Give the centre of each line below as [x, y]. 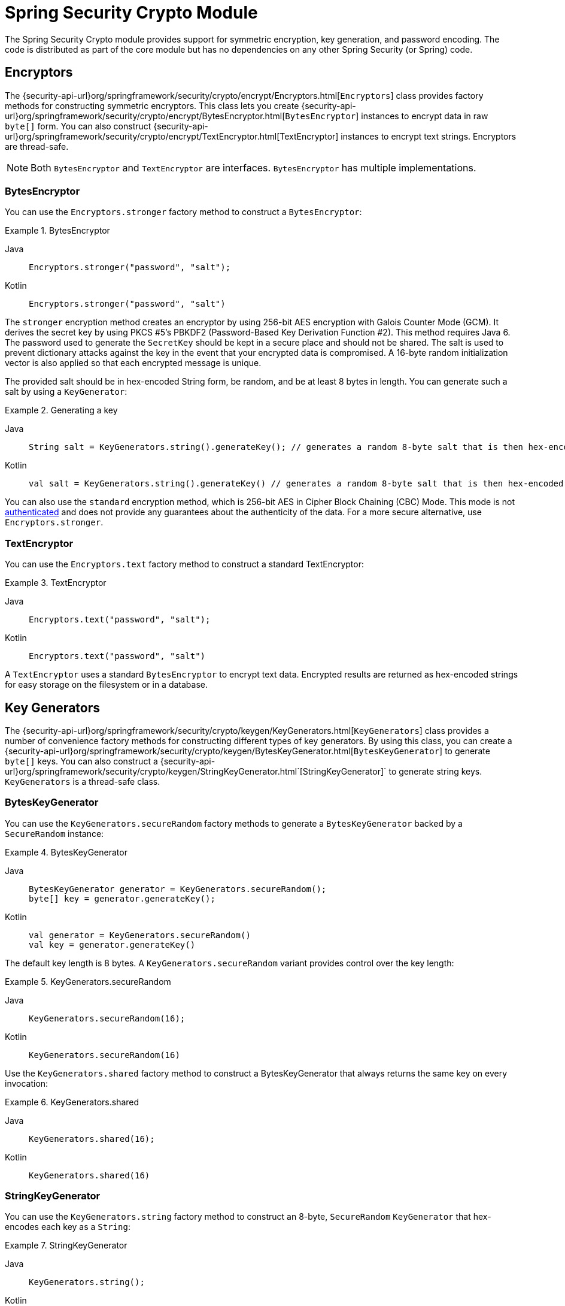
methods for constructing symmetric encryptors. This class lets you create [152, 105]
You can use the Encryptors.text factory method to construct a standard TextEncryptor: [184, 564]
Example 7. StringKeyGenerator [66, 1245]
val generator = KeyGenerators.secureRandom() [140, 935]
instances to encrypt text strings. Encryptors [429, 136]
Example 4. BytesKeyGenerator [66, 852]
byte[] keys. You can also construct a [81, 761]
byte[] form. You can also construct [78, 126]
